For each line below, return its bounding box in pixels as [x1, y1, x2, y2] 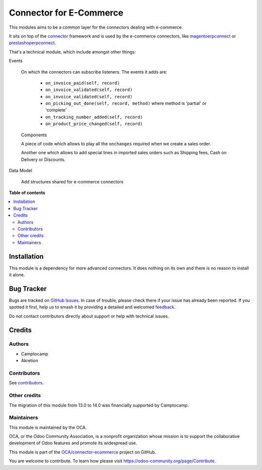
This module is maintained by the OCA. [9, 424, 87, 430]
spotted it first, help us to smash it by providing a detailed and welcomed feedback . [9, 304, 176, 310]
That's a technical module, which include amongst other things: [9, 49, 136, 54]
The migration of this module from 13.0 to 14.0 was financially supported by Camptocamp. [9, 402, 189, 408]
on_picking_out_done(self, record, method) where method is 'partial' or [45, 100, 207, 107]
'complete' [45, 107, 67, 113]
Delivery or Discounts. [21, 156, 65, 163]
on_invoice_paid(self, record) [45, 80, 120, 86]
